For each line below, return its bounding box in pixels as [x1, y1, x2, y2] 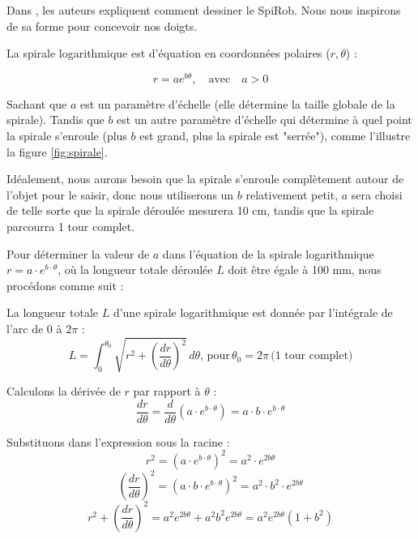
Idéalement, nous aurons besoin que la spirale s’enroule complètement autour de [6, 170, 404, 187]
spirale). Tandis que [6, 111, 104, 128]
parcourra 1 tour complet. [6, 218, 135, 235]
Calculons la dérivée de [6, 383, 121, 400]
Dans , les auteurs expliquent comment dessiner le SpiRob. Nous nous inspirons [6, 2, 401, 18]
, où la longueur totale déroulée [58, 261, 213, 278]
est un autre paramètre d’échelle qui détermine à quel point [117, 111, 412, 128]
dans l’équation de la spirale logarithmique [162, 245, 374, 262]
